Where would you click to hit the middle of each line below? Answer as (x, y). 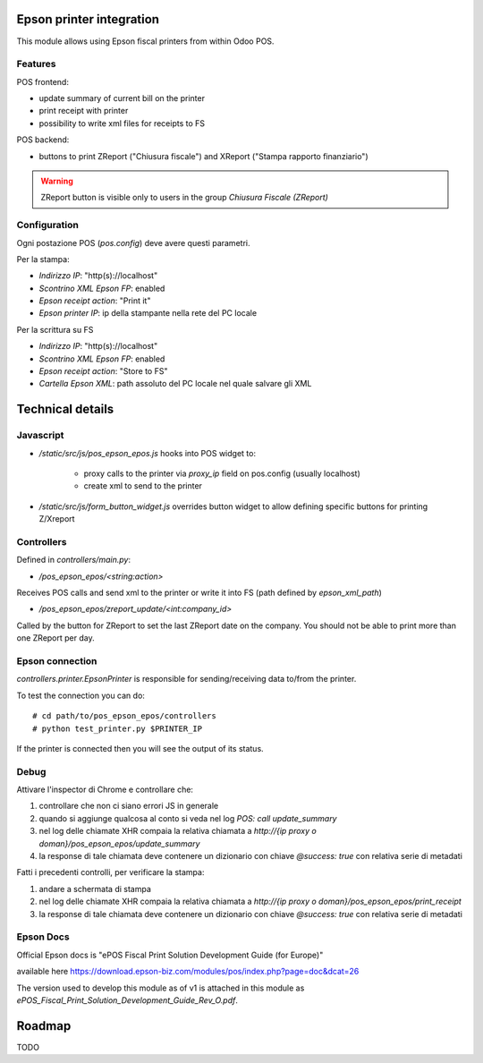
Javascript (40, 436)
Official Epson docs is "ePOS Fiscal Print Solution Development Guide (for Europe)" (170, 955)
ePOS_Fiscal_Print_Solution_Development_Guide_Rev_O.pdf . (127, 1000)
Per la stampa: (43, 259)
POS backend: (43, 140)
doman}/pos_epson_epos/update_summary (119, 843)
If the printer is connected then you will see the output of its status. (140, 748)
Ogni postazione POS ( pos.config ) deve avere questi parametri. (133, 242)
